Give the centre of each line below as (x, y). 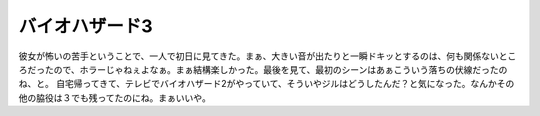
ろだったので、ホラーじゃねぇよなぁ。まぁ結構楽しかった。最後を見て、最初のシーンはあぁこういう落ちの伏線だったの (263, 69)
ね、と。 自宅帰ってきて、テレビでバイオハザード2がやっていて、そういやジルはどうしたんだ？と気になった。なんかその (266, 84)
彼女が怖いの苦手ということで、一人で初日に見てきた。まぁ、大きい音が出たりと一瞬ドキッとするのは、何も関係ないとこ (267, 56)
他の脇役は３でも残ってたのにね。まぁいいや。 (115, 97)
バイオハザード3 (86, 26)
